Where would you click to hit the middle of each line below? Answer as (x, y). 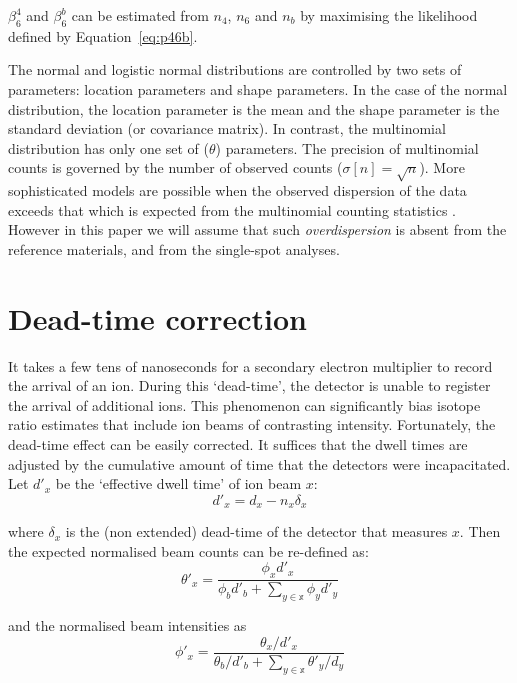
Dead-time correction (157, 317)
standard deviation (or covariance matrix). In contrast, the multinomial (227, 128)
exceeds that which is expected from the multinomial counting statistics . (232, 209)
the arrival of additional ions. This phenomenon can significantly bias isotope (244, 404)
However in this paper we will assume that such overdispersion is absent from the (257, 229)
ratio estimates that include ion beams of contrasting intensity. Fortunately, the (252, 424)
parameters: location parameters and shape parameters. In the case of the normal (258, 88)
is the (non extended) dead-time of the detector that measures (256, 531)
